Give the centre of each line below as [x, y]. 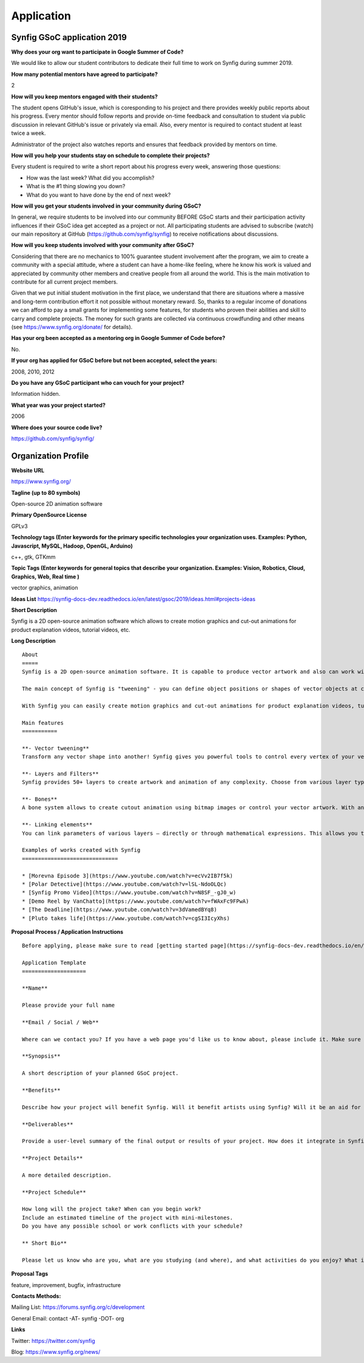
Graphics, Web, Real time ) [45, 576]
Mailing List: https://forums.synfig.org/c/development [78, 1307]
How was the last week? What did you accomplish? [90, 178]
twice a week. [29, 133]
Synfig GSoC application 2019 [69, 37]
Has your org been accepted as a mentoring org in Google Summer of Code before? [118, 338]
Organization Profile [50, 456]
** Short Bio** [45, 1243]
